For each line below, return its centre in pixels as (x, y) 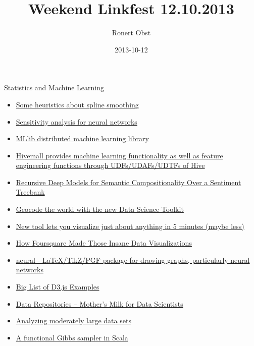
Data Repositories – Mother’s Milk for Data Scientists (99, 303)
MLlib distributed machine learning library (82, 138)
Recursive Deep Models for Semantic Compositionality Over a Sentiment (129, 182)
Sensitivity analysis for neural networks (77, 121)
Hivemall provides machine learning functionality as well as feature (119, 155)
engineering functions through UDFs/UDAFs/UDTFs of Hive (110, 165)
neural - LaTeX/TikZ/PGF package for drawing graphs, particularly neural (133, 259)
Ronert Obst (131, 33)
